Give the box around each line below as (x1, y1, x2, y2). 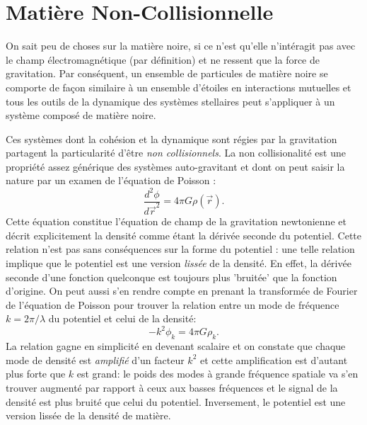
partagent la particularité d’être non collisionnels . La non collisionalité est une (6, 145, 346, 160)
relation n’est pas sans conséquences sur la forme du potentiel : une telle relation (6, 242, 355, 256)
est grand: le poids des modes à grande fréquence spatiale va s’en (76, 366, 359, 381)
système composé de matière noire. (6, 108, 156, 123)
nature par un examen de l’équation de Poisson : (6, 173, 216, 188)
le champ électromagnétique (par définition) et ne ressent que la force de (6, 52, 320, 67)
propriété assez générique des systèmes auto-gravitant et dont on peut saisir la (6, 159, 345, 174)
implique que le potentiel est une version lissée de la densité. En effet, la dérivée (6, 255, 351, 270)
